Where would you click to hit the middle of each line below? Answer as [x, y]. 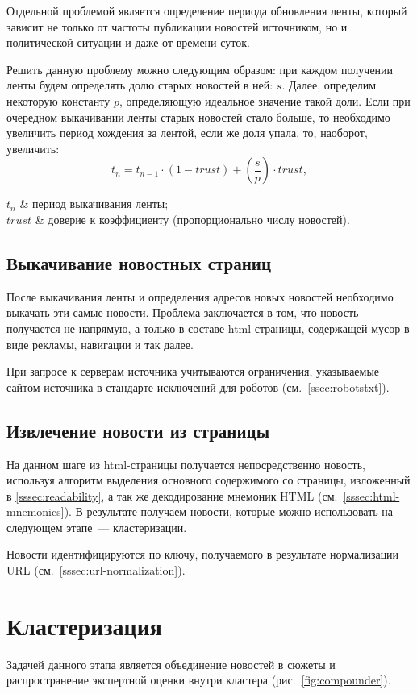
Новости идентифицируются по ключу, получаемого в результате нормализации [203, 554]
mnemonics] [35, 511]
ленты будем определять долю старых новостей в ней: [140, 85]
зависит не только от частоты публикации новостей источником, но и [177, 26]
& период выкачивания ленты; [94, 204]
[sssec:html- [371, 495]
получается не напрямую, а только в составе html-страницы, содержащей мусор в [208, 328]
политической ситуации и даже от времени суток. [128, 42]
